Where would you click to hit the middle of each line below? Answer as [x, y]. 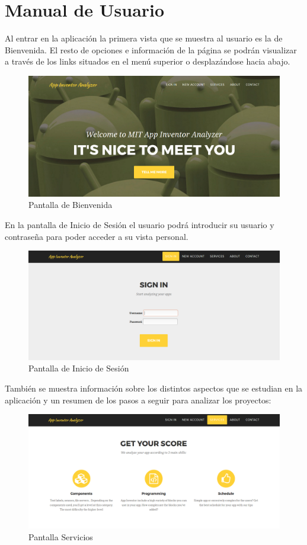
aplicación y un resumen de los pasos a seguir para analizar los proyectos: [138, 400]
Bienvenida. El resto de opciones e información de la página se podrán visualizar [151, 49]
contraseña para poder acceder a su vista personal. [97, 236]
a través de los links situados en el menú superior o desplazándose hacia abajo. [148, 61]
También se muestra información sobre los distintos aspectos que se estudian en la [154, 388]
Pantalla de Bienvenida [71, 205]
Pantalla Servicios [61, 536]
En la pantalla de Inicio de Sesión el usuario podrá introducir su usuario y [140, 225]
